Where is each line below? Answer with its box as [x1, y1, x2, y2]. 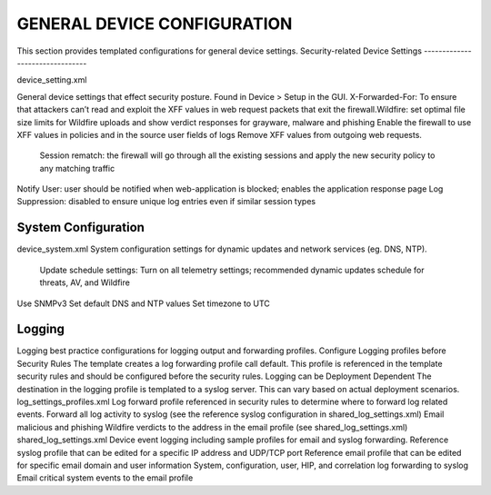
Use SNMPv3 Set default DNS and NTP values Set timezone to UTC [16, 298, 270, 309]
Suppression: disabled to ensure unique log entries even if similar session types [16, 196, 316, 207]
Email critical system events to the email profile [16, 472, 194, 483]
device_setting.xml [16, 74, 87, 85]
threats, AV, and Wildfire [39, 277, 131, 288]
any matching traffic [39, 163, 115, 173]
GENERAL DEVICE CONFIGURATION [16, 14, 293, 34]
